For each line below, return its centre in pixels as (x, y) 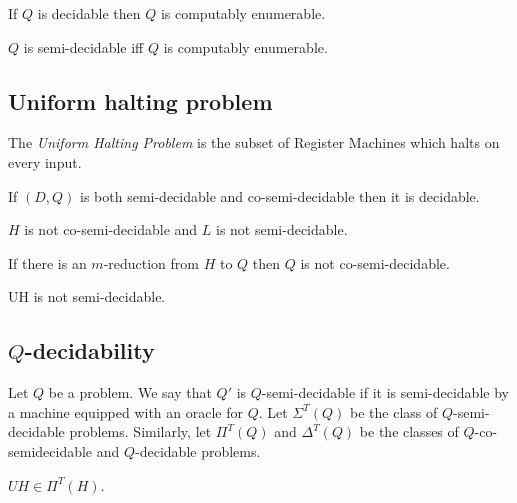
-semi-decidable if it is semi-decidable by (385, 392)
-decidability (89, 350)
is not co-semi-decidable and (111, 229)
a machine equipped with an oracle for (125, 411)
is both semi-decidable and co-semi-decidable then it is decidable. (280, 195)
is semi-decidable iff (83, 46)
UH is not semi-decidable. (87, 296)
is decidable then (89, 13)
